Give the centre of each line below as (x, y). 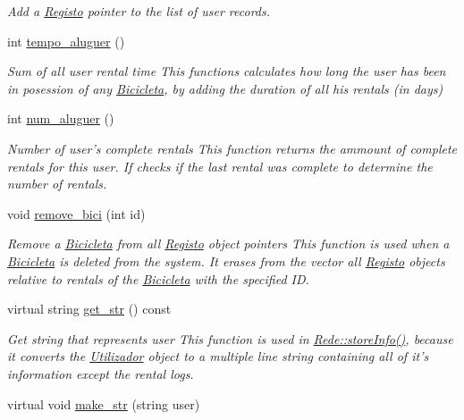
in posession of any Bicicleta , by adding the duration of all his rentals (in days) (225, 88)
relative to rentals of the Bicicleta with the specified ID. (158, 278)
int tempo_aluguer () (66, 41)
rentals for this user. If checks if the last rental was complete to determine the (220, 166)
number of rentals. (57, 184)
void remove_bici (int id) (76, 213)
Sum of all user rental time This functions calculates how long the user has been (227, 71)
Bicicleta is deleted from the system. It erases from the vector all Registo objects (226, 260)
